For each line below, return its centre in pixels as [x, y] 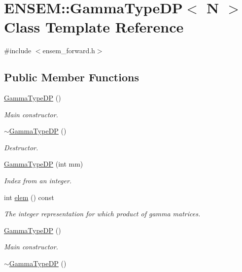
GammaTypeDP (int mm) [44, 164]
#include [18, 51]
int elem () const [29, 197]
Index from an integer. [38, 181]
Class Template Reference [94, 27]
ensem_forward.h [69, 51]
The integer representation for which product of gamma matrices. [102, 214]
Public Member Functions [71, 77]
